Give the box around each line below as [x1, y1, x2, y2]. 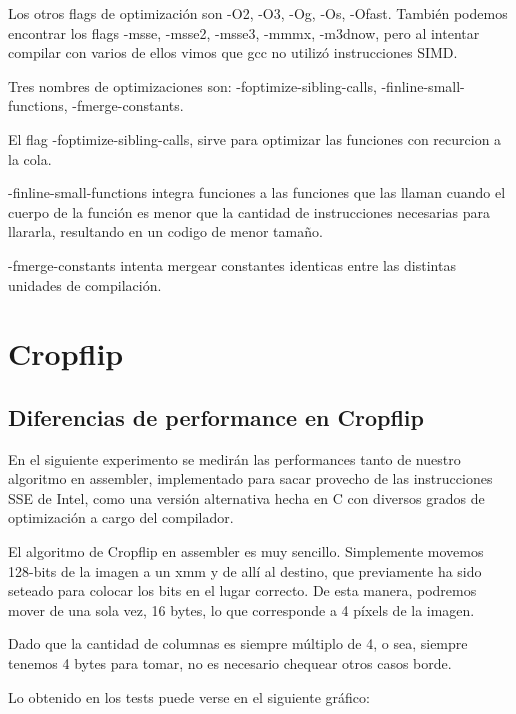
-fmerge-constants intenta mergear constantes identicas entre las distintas [8, 254, 456, 275]
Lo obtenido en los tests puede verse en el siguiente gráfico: [8, 686, 370, 707]
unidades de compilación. [8, 274, 162, 295]
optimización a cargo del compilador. [8, 507, 234, 528]
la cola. [8, 148, 52, 169]
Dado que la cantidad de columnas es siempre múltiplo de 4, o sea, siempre [8, 633, 468, 654]
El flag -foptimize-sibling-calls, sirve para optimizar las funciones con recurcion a [8, 128, 502, 149]
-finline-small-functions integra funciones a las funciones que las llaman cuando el [8, 182, 506, 203]
